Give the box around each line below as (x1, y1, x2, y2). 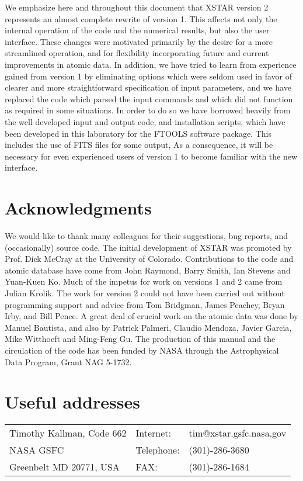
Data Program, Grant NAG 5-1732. (5, 355, 132, 368)
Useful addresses (5, 390, 140, 414)
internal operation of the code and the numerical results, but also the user (5, 24, 270, 36)
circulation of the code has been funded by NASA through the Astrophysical (5, 344, 279, 356)
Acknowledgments (5, 196, 152, 220)
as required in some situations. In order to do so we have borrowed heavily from (5, 104, 291, 116)
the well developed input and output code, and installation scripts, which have (5, 115, 285, 127)
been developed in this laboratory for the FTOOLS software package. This (5, 127, 271, 139)
